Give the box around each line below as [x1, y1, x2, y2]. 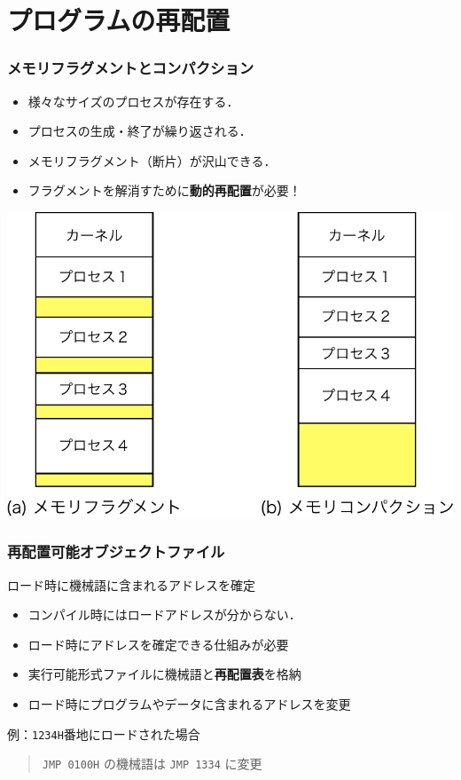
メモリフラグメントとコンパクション [7, 57, 254, 79]
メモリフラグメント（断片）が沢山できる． [27, 151, 277, 169]
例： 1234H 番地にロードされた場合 [7, 724, 200, 743]
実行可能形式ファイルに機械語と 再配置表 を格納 [27, 665, 301, 683]
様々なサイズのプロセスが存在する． [27, 91, 239, 110]
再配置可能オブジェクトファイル [7, 540, 225, 563]
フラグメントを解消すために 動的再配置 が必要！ [27, 181, 301, 200]
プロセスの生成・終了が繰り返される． [27, 122, 252, 140]
